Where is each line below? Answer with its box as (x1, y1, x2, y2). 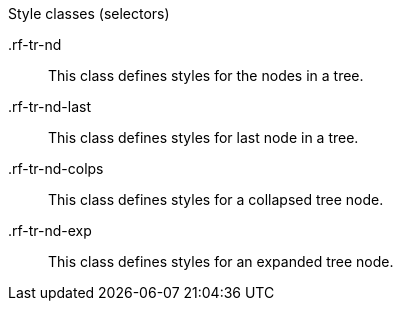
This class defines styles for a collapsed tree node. (48, 191, 384, 208)
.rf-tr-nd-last (8, 98, 91, 115)
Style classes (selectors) (8, 5, 170, 22)
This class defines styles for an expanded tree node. (48, 253, 394, 270)
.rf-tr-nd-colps (8, 160, 104, 177)
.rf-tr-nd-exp (8, 222, 92, 239)
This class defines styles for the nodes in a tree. (48, 67, 364, 84)
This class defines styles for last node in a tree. (48, 129, 359, 146)
